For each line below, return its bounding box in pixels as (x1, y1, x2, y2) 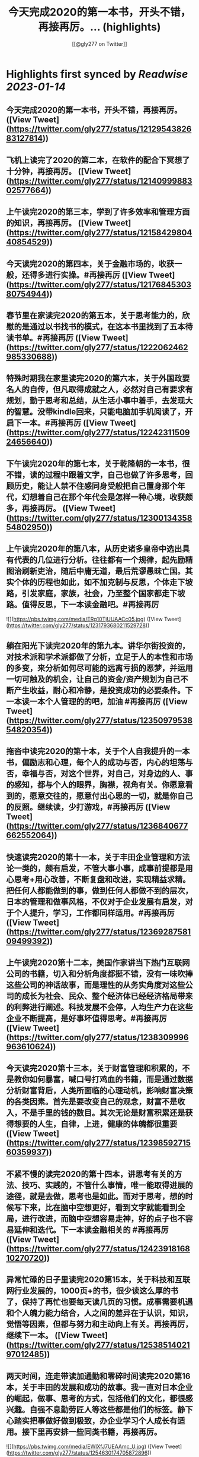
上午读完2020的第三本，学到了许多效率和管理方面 (6, 207, 190, 217)
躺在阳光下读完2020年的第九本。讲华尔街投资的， (6, 640, 190, 651)
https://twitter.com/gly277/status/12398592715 (8, 1138, 191, 1148)
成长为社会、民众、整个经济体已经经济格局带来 (21, 991, 193, 1002)
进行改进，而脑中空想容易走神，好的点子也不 (21, 1213, 185, 1223)
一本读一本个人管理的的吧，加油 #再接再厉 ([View (6, 696, 188, 706)
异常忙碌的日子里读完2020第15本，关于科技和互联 (6, 1275, 191, 1285)
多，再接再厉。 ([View (6, 503, 88, 513)
